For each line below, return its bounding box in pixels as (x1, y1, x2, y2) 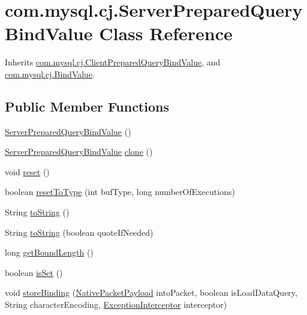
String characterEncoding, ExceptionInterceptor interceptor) (5, 298, 227, 311)
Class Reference (99, 21, 233, 46)
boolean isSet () (5, 266, 63, 278)
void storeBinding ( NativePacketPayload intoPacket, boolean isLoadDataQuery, (5, 286, 297, 299)
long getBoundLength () (5, 246, 94, 259)
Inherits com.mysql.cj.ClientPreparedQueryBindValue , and (5, 56, 221, 68)
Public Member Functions (5, 97, 169, 115)
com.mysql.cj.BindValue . (5, 67, 95, 80)
